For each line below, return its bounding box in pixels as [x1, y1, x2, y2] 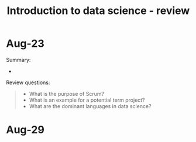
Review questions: [6, 79, 50, 86]
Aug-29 [6, 123, 45, 137]
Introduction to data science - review [6, 4, 190, 18]
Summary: [6, 56, 31, 63]
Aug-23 [6, 37, 45, 50]
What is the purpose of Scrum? [29, 90, 104, 97]
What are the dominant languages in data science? [29, 102, 152, 109]
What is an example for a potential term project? [29, 96, 145, 103]
